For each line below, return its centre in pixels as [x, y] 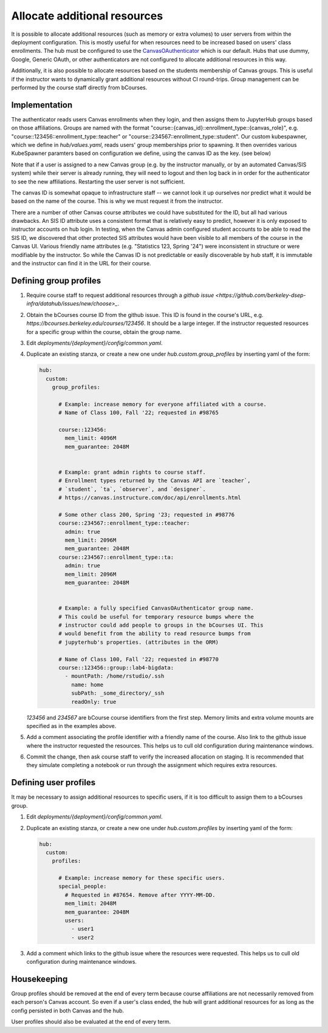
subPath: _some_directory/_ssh [118, 693]
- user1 [82, 929]
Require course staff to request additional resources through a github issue [120, 295]
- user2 [82, 937]
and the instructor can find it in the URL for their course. [81, 264]
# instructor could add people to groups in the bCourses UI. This [161, 625]
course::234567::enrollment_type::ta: [116, 557]
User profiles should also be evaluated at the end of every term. [91, 1022]
